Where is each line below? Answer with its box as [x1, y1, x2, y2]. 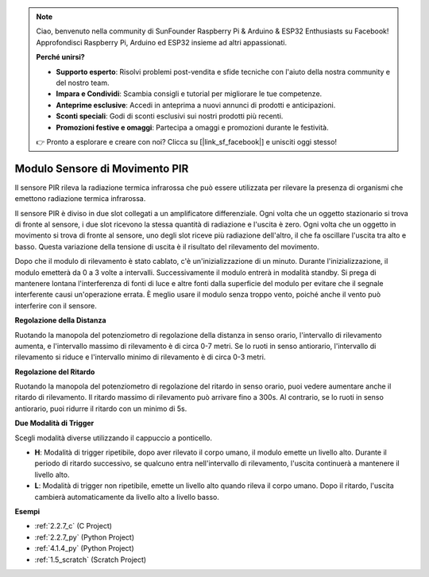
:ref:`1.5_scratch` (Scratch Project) [34, 555, 147, 564]
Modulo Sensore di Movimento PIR [14, 161, 189, 175]
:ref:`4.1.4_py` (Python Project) [34, 544, 134, 553]
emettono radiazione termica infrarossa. [14, 194, 146, 203]
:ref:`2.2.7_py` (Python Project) [34, 532, 135, 542]
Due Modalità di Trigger [14, 418, 95, 428]
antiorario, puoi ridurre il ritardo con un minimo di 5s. [14, 404, 187, 413]
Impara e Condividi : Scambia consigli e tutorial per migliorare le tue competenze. [56, 89, 323, 99]
